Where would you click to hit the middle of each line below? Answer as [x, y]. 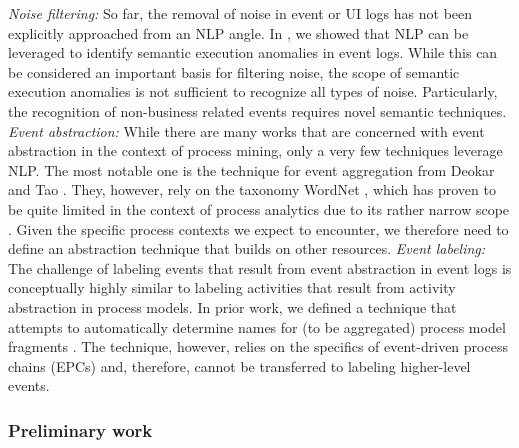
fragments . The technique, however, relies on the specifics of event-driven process [258, 346]
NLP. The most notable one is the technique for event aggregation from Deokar [251, 169]
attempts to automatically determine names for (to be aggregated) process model [257, 326]
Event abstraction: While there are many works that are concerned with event [246, 130]
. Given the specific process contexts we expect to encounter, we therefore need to [258, 228]
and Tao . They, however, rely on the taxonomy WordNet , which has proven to [252, 189]
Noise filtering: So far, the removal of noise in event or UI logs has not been [240, 13]
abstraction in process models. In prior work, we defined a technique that [232, 306]
